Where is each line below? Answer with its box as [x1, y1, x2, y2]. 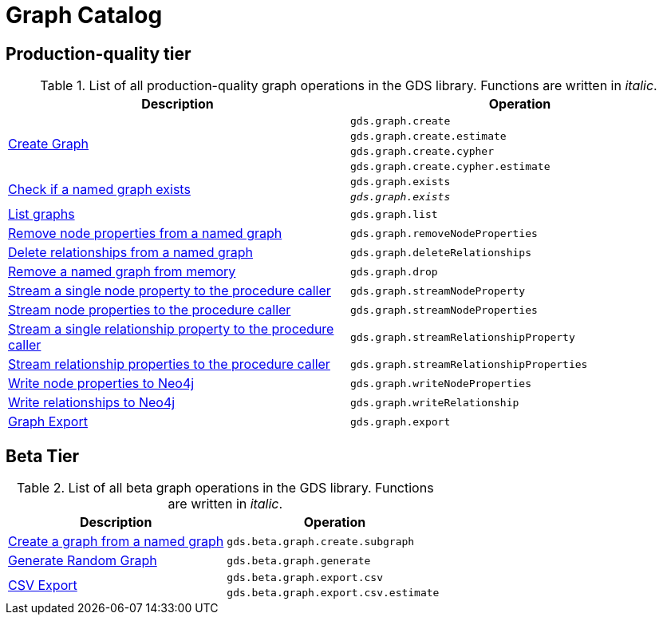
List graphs [8, 206, 75, 223]
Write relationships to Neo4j [8, 394, 176, 411]
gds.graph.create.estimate [350, 130, 507, 143]
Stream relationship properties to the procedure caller [8, 356, 330, 373]
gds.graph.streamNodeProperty [350, 284, 526, 297]
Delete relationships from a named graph [8, 244, 254, 261]
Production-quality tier [6, 43, 191, 64]
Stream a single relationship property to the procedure [8, 321, 334, 338]
